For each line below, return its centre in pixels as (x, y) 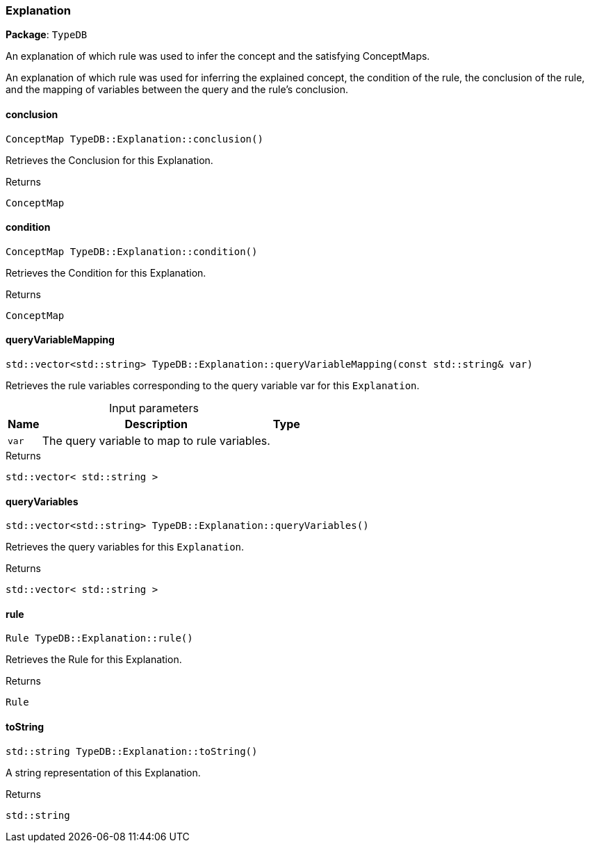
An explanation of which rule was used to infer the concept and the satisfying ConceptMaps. (218, 56)
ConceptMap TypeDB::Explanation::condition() (132, 251)
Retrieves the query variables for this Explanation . (125, 547)
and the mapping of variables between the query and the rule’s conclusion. (177, 90)
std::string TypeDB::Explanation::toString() (132, 751)
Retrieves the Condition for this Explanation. (106, 272)
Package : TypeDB (47, 35)
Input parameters (154, 408)
